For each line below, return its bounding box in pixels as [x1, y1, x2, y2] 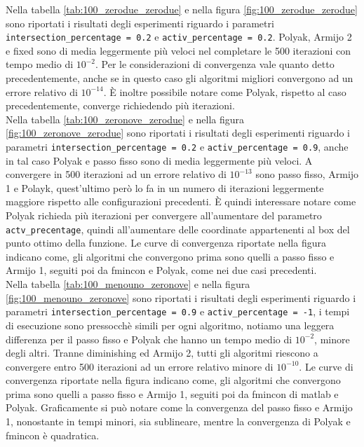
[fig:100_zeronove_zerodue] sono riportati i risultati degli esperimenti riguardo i [6, 125, 350, 140]
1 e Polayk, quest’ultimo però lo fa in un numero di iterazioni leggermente [6, 180, 324, 195]
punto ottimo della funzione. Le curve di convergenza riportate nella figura [6, 235, 326, 250]
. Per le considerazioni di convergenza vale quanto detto [95, 57, 335, 71]
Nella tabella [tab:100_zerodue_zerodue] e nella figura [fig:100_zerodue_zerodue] [6, 2, 358, 16]
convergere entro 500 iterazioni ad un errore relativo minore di [6, 359, 274, 373]
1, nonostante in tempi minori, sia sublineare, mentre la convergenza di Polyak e [6, 414, 351, 429]
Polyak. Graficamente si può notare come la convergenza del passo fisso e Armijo [6, 400, 353, 415]
